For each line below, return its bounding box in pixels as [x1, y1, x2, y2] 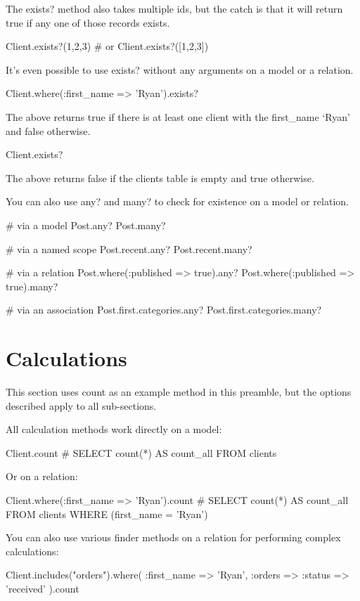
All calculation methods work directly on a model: [6, 422, 222, 437]
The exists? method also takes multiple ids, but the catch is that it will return [6, 1, 343, 15]
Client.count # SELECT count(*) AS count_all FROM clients [6, 445, 277, 460]
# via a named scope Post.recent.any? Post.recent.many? [6, 241, 252, 256]
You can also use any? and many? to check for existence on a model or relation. [6, 194, 349, 209]
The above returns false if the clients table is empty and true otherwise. [6, 170, 314, 185]
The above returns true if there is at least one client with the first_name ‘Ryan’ [6, 109, 350, 124]
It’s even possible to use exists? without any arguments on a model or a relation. [6, 62, 354, 77]
